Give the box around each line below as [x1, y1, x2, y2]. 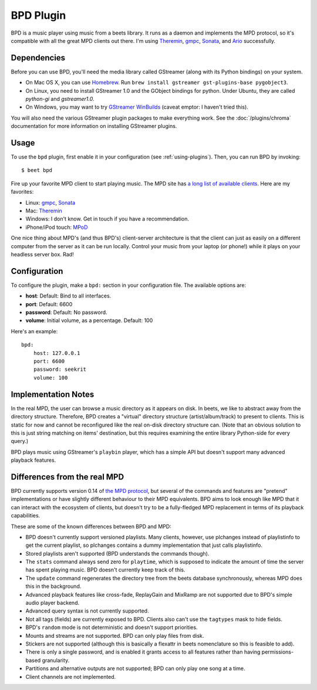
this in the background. [25, 583, 82, 590]
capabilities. [11, 512, 41, 519]
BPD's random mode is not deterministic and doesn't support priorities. [25, 624, 198, 631]
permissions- [261, 648, 294, 655]
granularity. [42, 657, 70, 664]
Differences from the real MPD [11, 472, 124, 482]
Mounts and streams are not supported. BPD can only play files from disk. [25, 632, 204, 639]
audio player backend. [25, 599, 79, 607]
